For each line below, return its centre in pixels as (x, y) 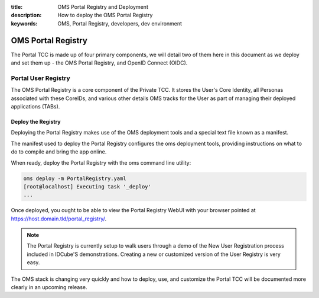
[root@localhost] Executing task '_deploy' (87, 186)
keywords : (24, 23)
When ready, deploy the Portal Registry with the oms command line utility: (101, 162)
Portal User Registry (40, 78)
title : (17, 7)
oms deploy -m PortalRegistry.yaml (75, 178)
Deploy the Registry (36, 122)
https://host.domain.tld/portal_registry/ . (59, 219)
